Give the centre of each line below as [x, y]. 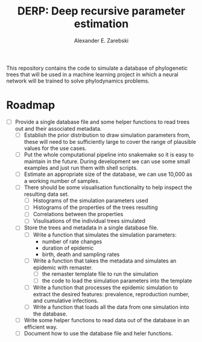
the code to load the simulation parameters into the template [117, 281]
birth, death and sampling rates [81, 254]
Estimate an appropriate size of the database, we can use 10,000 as [108, 174]
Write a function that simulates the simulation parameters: [105, 235]
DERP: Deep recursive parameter [101, 11]
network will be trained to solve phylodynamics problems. [78, 81]
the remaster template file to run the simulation [100, 274]
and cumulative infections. [66, 300]
